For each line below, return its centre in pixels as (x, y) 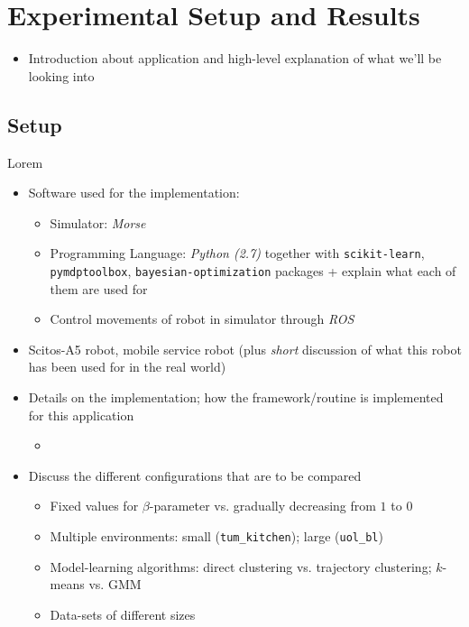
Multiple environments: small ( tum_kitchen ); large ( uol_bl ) (216, 535)
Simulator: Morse (98, 222)
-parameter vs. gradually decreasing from (262, 506)
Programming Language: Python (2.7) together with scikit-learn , (237, 253)
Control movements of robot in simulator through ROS (202, 319)
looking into (61, 75)
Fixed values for (94, 506)
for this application (81, 415)
